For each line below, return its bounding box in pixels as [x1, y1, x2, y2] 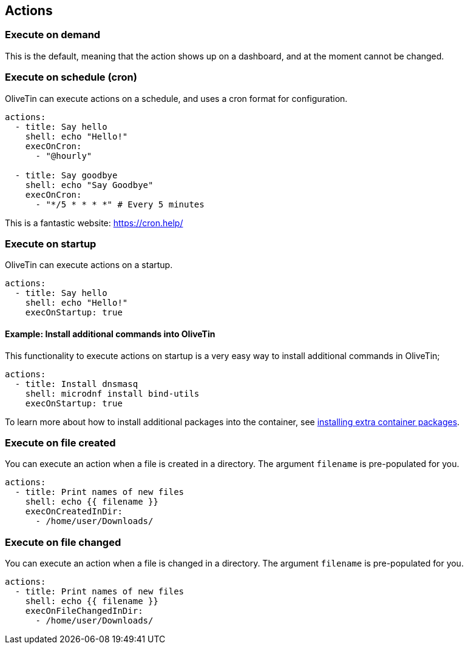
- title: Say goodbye [15, 170, 118, 180]
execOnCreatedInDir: [25, 506, 123, 517]
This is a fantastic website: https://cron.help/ [5, 217, 183, 228]
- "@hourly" [35, 150, 92, 161]
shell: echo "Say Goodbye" [25, 180, 154, 190]
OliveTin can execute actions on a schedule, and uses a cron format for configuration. [5, 93, 348, 104]
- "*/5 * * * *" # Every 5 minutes [35, 199, 205, 209]
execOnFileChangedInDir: [25, 606, 143, 616]
